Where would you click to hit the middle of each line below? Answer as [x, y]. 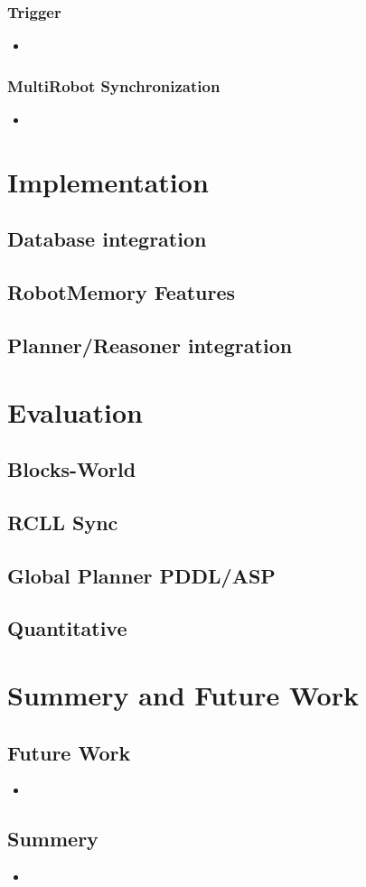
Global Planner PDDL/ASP [141, 575]
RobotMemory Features [122, 292]
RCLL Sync [63, 522]
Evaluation [75, 411]
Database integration [107, 239]
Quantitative [67, 628]
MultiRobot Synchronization [114, 85]
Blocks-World [72, 469]
